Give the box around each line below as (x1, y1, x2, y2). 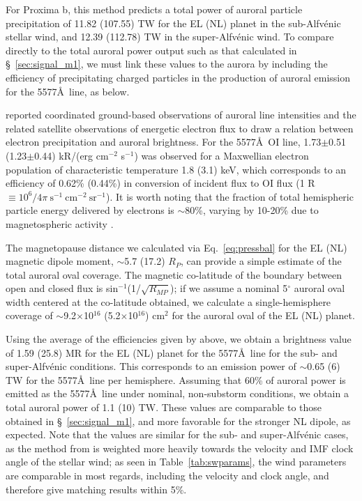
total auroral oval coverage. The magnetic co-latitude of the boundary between (6, 267, 342, 282)
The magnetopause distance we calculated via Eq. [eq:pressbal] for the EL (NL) (6, 240, 347, 254)
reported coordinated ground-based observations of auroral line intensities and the (6, 107, 356, 122)
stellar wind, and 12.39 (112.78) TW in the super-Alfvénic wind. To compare (6, 29, 334, 44)
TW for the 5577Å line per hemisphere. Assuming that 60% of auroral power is (6, 372, 346, 387)
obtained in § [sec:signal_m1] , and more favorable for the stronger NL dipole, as (6, 413, 351, 428)
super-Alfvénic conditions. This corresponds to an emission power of (6, 359, 296, 373)
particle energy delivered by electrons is (6, 203, 174, 217)
